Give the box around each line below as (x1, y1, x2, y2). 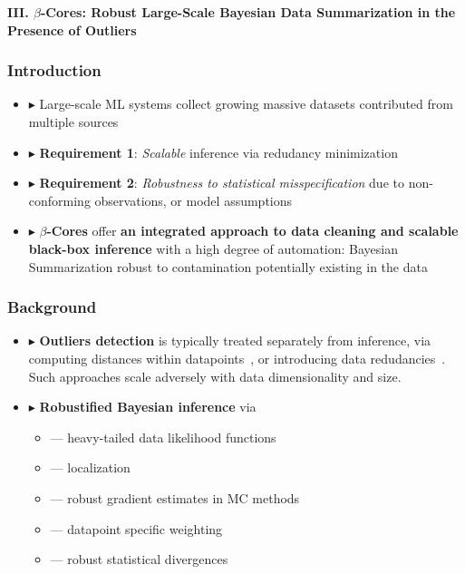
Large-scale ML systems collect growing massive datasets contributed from (39, 94, 453, 113)
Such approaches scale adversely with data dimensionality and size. (28, 366, 402, 385)
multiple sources (28, 112, 119, 131)
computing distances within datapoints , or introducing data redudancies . (28, 348, 446, 367)
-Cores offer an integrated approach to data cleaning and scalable (46, 221, 459, 240)
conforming (28, 190, 91, 209)
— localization (50, 458, 131, 477)
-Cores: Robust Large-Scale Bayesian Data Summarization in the (40, 3, 456, 21)
